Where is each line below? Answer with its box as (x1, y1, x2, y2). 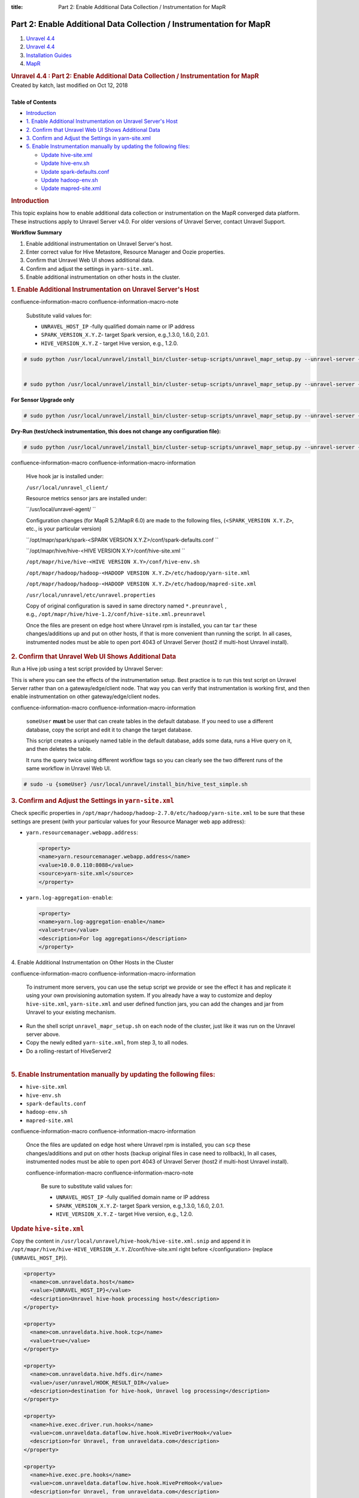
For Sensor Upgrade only (11, 396, 75, 403)
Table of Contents (11, 98, 57, 105)
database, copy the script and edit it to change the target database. (26, 726, 193, 733)
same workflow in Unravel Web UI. (26, 765, 111, 772)
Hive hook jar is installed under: (26, 473, 104, 480)
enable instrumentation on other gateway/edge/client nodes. (11, 693, 160, 700)
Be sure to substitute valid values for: (41, 1183, 133, 1190)
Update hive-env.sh (41, 159, 90, 167)
